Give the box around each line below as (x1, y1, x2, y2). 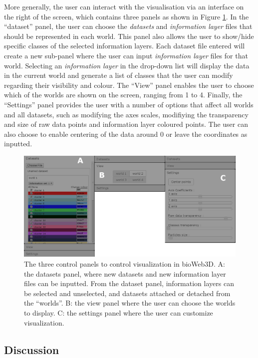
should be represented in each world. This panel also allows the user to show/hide (4, 30, 254, 41)
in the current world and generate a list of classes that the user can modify (4, 70, 233, 80)
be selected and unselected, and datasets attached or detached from (24, 288, 231, 298)
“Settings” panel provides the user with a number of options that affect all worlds (4, 99, 254, 109)
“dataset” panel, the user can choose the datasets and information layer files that (4, 21, 253, 31)
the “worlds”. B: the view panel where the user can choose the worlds (24, 298, 236, 308)
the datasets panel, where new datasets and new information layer (24, 268, 226, 279)
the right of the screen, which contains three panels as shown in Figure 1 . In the (4, 11, 249, 21)
